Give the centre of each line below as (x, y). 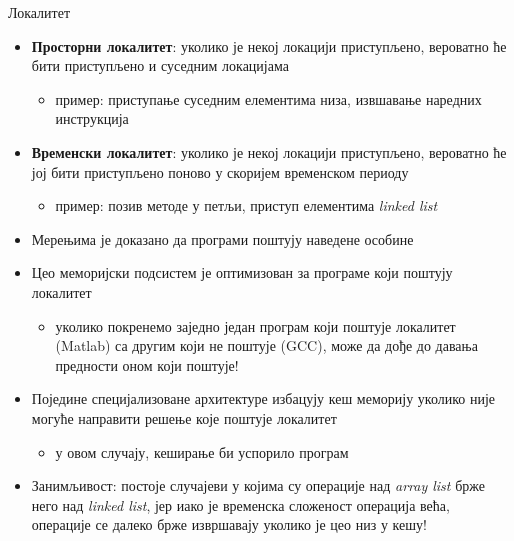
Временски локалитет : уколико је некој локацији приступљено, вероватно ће (269, 151)
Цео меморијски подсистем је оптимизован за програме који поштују (242, 272)
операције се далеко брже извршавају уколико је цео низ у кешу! (229, 524)
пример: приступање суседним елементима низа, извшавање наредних (268, 98)
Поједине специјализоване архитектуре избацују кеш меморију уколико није (263, 398)
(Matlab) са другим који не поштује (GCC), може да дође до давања (266, 345)
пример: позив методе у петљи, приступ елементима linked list (246, 205)
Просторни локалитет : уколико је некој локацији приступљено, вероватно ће (269, 45)
